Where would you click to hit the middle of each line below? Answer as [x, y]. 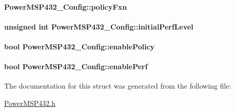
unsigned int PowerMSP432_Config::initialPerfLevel [99, 26]
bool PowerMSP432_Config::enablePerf [76, 66]
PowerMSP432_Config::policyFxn [66, 6]
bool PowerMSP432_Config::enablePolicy [80, 46]
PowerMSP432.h [30, 103]
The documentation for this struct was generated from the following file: [118, 86]
